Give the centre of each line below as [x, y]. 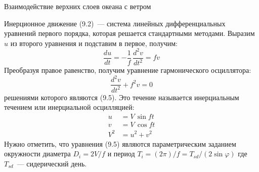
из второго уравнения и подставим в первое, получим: [94, 43]
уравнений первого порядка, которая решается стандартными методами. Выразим [129, 33]
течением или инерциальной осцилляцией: [69, 107]
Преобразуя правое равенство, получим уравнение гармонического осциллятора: [128, 70]
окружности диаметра [37, 154]
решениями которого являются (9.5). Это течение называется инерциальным [122, 97]
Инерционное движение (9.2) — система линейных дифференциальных [115, 23]
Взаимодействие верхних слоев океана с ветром [78, 6]
